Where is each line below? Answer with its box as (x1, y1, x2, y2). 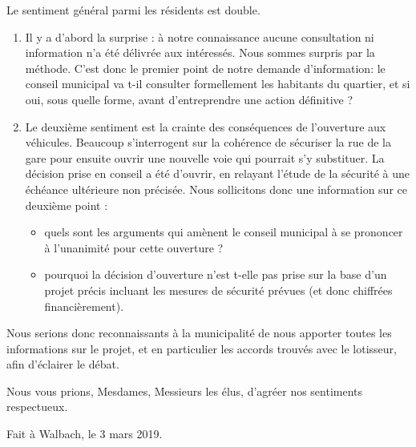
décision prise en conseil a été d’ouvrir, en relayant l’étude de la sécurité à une (25, 165, 410, 182)
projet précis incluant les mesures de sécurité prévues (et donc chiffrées (44, 281, 393, 298)
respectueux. (6, 398, 68, 415)
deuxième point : (25, 196, 108, 213)
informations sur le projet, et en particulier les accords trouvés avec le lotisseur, (6, 340, 397, 356)
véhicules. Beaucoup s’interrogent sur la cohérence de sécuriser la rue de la (25, 134, 391, 151)
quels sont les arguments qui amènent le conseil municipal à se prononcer (44, 223, 403, 240)
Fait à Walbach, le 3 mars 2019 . (6, 425, 163, 442)
